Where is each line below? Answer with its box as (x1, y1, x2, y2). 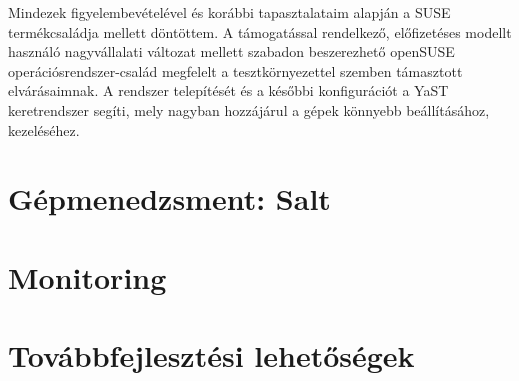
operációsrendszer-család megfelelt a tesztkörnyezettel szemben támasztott (8, 60, 463, 81)
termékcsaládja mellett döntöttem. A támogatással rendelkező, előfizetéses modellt (8, 21, 512, 42)
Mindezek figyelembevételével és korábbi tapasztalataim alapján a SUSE (8, 2, 451, 22)
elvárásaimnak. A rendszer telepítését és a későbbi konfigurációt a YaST (8, 80, 449, 101)
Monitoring (8, 256, 167, 297)
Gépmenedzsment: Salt (8, 178, 331, 219)
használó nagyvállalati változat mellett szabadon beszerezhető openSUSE (8, 41, 455, 62)
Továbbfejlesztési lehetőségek (8, 335, 415, 376)
